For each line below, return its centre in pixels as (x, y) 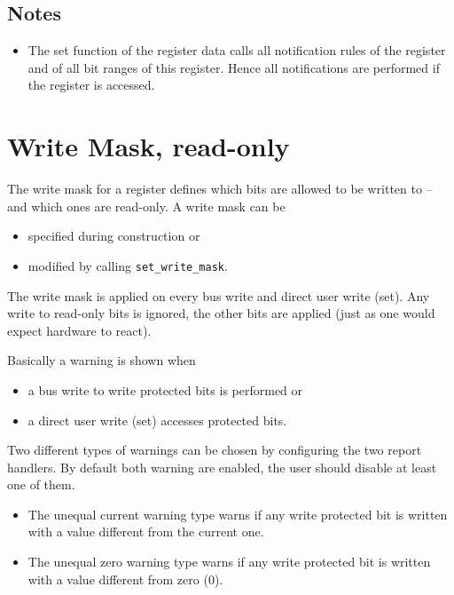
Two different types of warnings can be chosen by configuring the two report (215, 450)
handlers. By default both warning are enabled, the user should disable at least (222, 467)
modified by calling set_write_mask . (128, 265)
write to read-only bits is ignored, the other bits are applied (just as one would (221, 313)
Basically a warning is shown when (102, 360)
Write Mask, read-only (149, 146)
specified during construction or (114, 236)
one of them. (41, 484)
